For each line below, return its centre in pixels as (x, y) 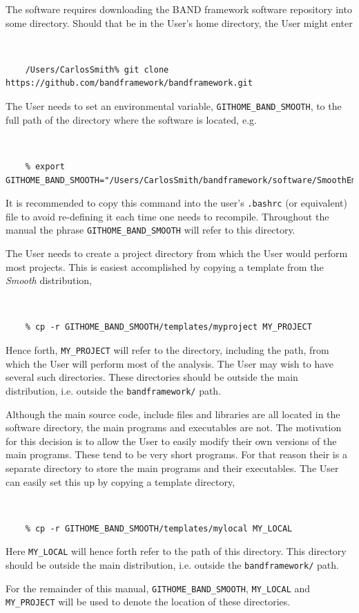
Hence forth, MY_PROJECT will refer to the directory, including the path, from (167, 350)
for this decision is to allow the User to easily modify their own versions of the (171, 441)
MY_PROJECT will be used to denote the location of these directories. (148, 602)
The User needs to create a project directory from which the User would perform (177, 253)
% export (45, 166)
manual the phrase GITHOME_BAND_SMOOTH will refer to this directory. (151, 230)
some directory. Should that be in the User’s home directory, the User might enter (179, 22)
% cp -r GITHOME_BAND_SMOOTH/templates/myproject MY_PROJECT (168, 327)
